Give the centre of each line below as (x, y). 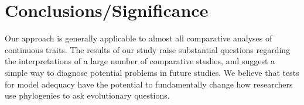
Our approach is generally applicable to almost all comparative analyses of (139, 38)
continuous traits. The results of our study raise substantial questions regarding (148, 49)
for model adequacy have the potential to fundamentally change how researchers (149, 84)
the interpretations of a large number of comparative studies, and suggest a (140, 61)
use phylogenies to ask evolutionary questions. (87, 95)
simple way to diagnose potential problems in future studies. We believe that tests (152, 72)
